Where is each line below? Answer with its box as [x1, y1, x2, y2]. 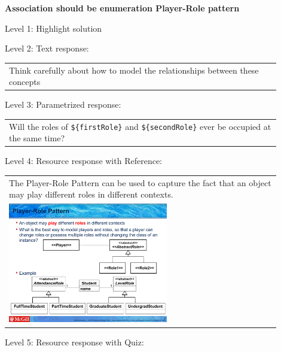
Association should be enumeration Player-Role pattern [5, 2, 240, 14]
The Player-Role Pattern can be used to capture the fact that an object [9, 176, 271, 189]
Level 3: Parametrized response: [5, 98, 121, 111]
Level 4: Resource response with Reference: [5, 154, 162, 167]
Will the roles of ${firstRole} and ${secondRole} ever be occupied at [9, 120, 271, 132]
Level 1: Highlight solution [5, 22, 102, 34]
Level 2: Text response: [5, 42, 89, 54]
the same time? [9, 132, 65, 144]
